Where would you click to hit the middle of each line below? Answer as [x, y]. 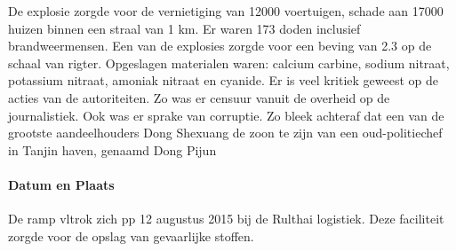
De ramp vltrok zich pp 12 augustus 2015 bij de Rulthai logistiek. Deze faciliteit [226, 219]
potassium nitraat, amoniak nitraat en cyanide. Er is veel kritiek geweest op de [224, 80]
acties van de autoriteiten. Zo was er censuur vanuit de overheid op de [199, 97]
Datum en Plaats [61, 184]
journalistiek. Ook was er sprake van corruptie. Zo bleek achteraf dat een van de [226, 115]
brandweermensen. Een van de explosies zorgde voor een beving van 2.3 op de [220, 46]
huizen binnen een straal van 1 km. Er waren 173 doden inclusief [184, 28]
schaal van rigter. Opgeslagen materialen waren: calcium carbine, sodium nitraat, [229, 63]
